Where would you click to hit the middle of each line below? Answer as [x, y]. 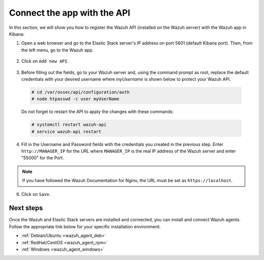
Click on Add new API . [45, 61]
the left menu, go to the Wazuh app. [57, 50]
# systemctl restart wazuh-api [69, 125]
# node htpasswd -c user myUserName [76, 99]
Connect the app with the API [70, 13]
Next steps [26, 208]
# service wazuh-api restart [66, 131]
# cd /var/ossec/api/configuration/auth [80, 92]
